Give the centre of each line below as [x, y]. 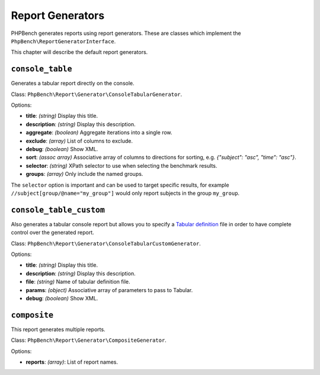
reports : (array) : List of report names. [72, 362]
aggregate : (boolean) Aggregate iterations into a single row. [99, 133]
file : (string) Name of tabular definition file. [78, 282]
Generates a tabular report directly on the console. [73, 84]
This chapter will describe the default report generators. [79, 52]
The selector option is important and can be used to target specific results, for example [120, 185]
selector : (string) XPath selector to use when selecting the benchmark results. [121, 165]
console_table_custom [58, 210]
